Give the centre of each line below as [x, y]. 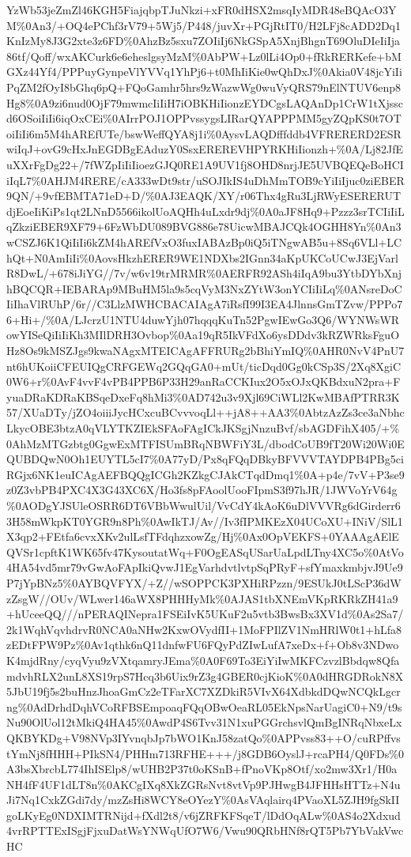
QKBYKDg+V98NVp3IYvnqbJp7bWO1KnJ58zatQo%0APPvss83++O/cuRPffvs [204, 737]
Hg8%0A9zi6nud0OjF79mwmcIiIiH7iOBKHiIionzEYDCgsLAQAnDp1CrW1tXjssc [205, 102]
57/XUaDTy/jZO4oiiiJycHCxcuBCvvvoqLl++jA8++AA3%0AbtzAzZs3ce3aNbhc [205, 412]
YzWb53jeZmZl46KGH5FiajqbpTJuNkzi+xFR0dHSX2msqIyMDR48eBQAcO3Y [202, 9]
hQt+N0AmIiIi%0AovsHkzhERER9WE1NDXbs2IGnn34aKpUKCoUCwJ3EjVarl [202, 257]
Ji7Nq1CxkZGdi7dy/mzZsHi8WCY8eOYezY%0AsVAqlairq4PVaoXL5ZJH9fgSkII [203, 800]
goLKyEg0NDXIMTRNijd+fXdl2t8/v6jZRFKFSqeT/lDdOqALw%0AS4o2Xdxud [204, 815]
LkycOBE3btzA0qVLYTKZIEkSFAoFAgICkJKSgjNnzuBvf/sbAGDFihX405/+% [203, 428]
